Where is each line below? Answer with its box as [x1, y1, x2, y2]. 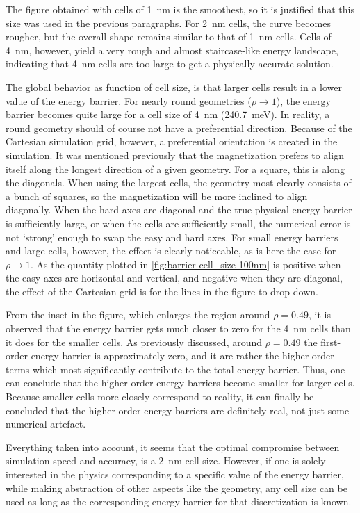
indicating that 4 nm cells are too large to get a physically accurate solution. [6, 56, 334, 71]
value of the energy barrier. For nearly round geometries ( [6, 93, 252, 108]
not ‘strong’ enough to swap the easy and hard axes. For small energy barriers [6, 229, 338, 244]
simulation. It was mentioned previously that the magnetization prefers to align [6, 147, 344, 162]
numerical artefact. [6, 416, 86, 431]
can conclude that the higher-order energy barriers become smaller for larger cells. [6, 375, 355, 390]
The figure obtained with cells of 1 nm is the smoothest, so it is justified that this [6, 2, 354, 16]
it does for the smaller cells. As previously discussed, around [6, 334, 263, 349]
